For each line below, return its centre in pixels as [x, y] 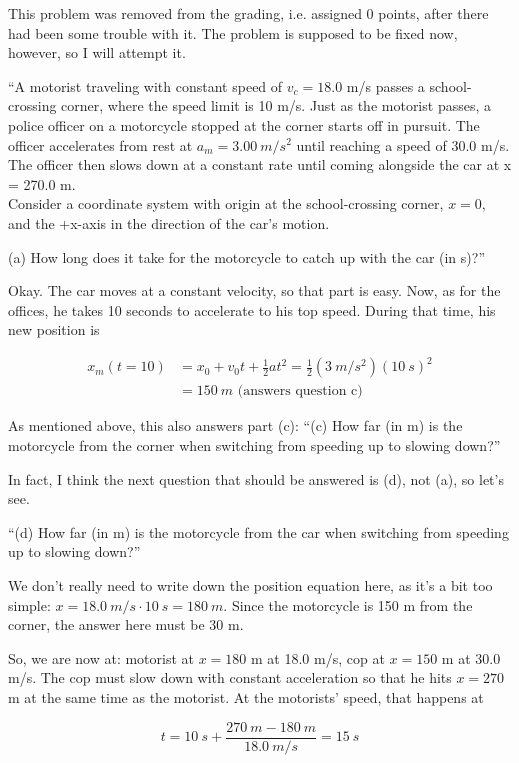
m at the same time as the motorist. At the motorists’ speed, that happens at [246, 697]
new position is [54, 329]
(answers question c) [300, 391]
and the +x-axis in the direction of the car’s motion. [169, 222]
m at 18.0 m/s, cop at [318, 657]
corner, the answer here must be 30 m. [126, 624]
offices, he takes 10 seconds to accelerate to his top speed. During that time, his [252, 309]
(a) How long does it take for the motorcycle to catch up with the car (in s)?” [246, 256]
